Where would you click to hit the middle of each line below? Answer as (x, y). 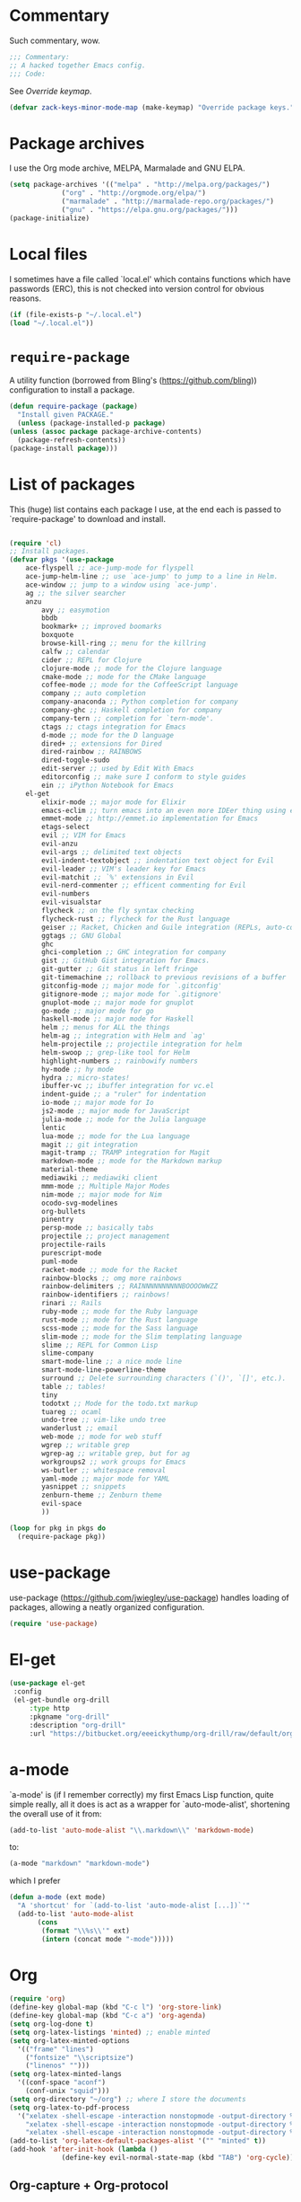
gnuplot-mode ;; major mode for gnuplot (118, 1003)
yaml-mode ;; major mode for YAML (106, 1479)
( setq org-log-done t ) (52, 2024)
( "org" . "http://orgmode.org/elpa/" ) (133, 193)
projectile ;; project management (106, 1236)
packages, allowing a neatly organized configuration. (107, 1607)
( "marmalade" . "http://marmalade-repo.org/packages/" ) (168, 202)
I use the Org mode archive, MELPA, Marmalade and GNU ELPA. (127, 168)
